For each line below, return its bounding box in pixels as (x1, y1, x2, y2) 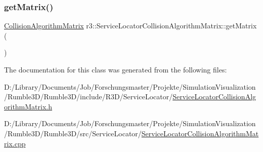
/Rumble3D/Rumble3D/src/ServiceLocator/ (4, 128, 142, 138)
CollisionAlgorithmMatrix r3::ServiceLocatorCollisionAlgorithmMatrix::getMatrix (4, 20, 257, 31)
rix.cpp (4, 138, 26, 148)
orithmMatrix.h (4, 101, 53, 111)
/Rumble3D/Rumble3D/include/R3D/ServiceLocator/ (4, 91, 173, 102)
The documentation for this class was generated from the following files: (4, 64, 227, 74)
